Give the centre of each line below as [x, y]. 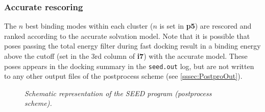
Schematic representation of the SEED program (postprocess [118, 93]
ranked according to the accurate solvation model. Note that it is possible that [127, 36]
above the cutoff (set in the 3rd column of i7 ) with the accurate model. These [126, 56]
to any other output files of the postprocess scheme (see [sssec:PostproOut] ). [123, 76]
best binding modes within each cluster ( [89, 26]
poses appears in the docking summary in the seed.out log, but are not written [129, 66]
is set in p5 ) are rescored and [206, 26]
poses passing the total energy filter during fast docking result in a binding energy [132, 46]
